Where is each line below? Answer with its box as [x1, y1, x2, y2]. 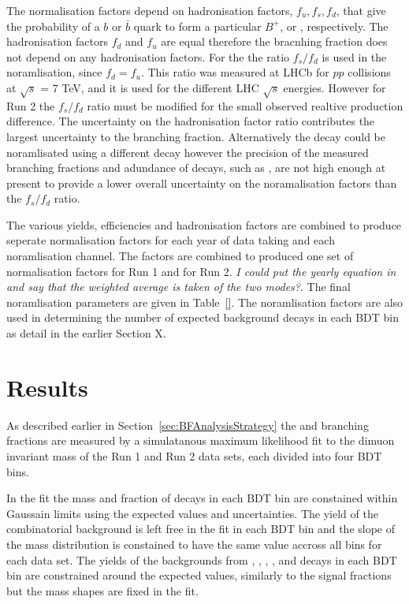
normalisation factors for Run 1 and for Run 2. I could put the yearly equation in [6, 263, 396, 279]
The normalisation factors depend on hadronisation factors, [6, 2, 293, 18]
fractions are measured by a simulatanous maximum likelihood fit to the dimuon [6, 432, 395, 449]
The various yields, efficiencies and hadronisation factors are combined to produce [6, 216, 402, 233]
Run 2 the [6, 97, 55, 114]
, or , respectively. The [280, 17, 389, 34]
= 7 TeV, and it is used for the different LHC [40, 79, 259, 95]
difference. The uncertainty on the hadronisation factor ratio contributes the [6, 113, 375, 129]
